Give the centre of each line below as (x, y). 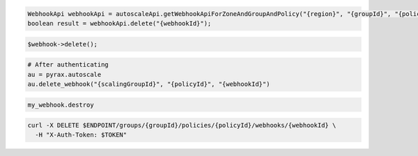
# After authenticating (68, 65)
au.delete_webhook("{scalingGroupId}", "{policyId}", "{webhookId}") (149, 84)
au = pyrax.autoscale (64, 74)
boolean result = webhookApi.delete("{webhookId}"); (119, 23)
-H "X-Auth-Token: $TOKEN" (81, 135)
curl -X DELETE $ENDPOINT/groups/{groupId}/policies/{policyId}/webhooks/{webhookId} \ (182, 125)
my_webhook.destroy (61, 105)
